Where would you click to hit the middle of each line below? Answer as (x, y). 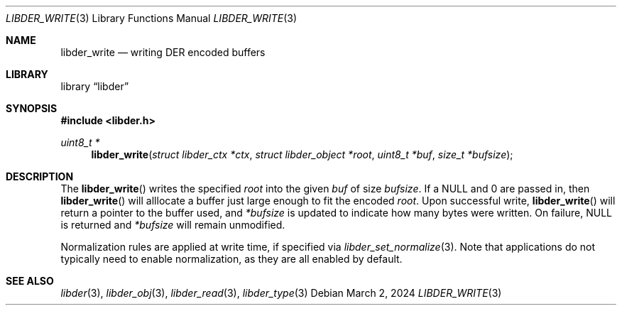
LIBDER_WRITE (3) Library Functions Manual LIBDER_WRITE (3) (152, 18)
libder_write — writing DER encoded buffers (163, 52)
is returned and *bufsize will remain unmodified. (173, 225)
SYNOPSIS (32, 108)
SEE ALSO (30, 281)
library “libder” (95, 86)
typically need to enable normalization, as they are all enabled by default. (231, 259)
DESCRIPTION (40, 176)
